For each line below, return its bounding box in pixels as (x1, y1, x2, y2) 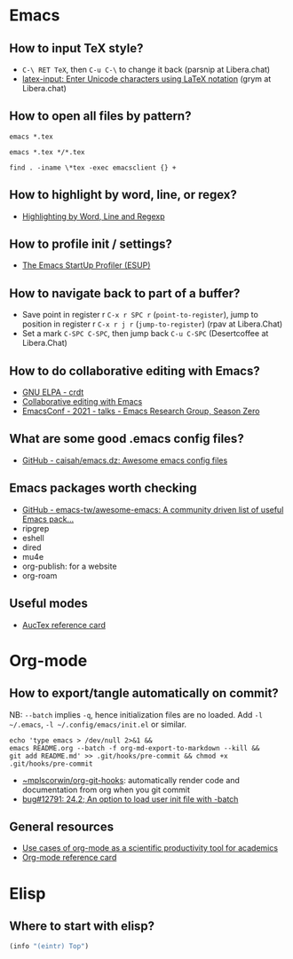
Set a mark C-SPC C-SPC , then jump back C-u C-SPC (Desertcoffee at (21, 328, 269, 339)
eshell (21, 532, 44, 543)
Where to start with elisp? (9, 918, 155, 933)
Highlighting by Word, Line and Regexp (21, 210, 165, 222)
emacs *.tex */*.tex (9, 147, 86, 156)
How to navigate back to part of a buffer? (9, 286, 241, 301)
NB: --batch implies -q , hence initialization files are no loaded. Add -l (9, 709, 264, 719)
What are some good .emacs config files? (9, 431, 244, 446)
